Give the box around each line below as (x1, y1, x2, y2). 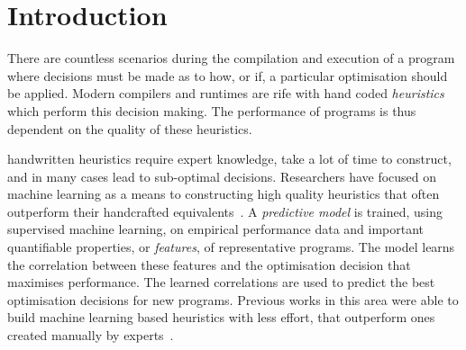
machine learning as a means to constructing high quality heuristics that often (7, 184, 440, 203)
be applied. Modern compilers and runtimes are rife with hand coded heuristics (7, 84, 444, 103)
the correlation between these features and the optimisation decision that (7, 255, 411, 274)
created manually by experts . (7, 326, 174, 345)
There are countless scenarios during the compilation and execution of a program (7, 49, 455, 67)
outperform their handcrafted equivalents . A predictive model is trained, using (7, 202, 443, 220)
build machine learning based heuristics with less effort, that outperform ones (7, 308, 435, 327)
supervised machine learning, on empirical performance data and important (7, 220, 425, 238)
